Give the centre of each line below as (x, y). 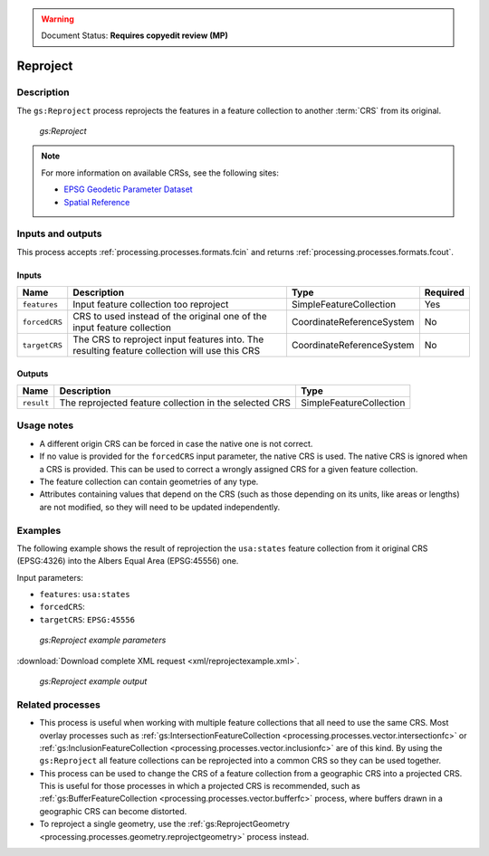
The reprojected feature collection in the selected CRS (175, 403)
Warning (58, 19)
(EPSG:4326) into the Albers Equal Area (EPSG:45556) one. (128, 561)
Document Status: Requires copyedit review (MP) (134, 35)
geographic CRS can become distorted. (113, 811)
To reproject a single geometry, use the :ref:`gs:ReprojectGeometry (164, 824)
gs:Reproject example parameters (103, 640)
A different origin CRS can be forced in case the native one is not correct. (176, 443)
